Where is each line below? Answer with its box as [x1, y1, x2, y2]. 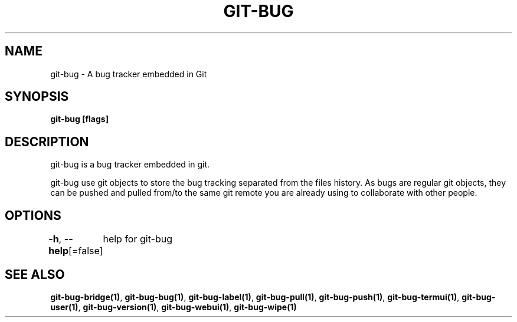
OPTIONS [5, 208, 61, 223]
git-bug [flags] [50, 114, 109, 124]
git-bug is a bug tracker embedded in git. [50, 159, 210, 170]
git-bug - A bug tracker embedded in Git [50, 68, 207, 79]
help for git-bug [103, 233, 173, 245]
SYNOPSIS [5, 89, 69, 104]
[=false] [68, 245, 103, 257]
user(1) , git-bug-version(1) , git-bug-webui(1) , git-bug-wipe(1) [50, 301, 297, 312]
